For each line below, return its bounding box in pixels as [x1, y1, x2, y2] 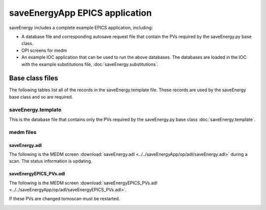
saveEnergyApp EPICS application [9, 7, 152, 18]
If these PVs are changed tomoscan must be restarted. [9, 196, 120, 202]
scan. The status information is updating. [9, 158, 93, 164]
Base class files [9, 74, 59, 82]
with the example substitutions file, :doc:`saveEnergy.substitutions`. [21, 61, 159, 67]
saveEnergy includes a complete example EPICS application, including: [9, 25, 153, 31]
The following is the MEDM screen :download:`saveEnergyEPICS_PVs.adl [9, 180, 158, 186]
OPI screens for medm [21, 47, 67, 53]
